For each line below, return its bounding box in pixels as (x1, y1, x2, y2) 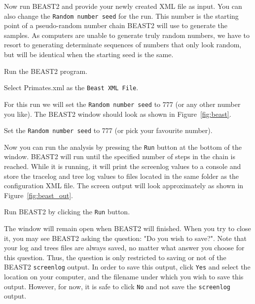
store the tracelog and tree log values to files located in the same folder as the (4, 170, 239, 181)
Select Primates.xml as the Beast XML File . (4, 82, 139, 93)
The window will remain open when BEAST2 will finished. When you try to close (4, 223, 251, 234)
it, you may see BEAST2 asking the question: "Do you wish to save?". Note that (4, 233, 247, 243)
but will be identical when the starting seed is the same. (4, 49, 174, 60)
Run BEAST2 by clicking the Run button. (4, 206, 130, 217)
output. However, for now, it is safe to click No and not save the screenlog (4, 281, 230, 291)
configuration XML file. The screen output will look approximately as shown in (4, 180, 244, 191)
